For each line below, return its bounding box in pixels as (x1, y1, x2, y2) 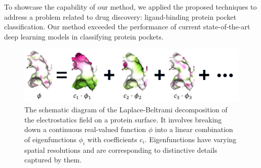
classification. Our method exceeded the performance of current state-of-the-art (4, 21, 250, 32)
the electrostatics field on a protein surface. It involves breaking (24, 114, 222, 124)
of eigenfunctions (24, 134, 77, 144)
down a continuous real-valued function (24, 124, 146, 135)
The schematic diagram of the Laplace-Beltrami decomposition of (24, 104, 228, 114)
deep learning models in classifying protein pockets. (4, 31, 164, 41)
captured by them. (24, 154, 82, 165)
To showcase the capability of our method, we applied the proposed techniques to (4, 2, 257, 12)
